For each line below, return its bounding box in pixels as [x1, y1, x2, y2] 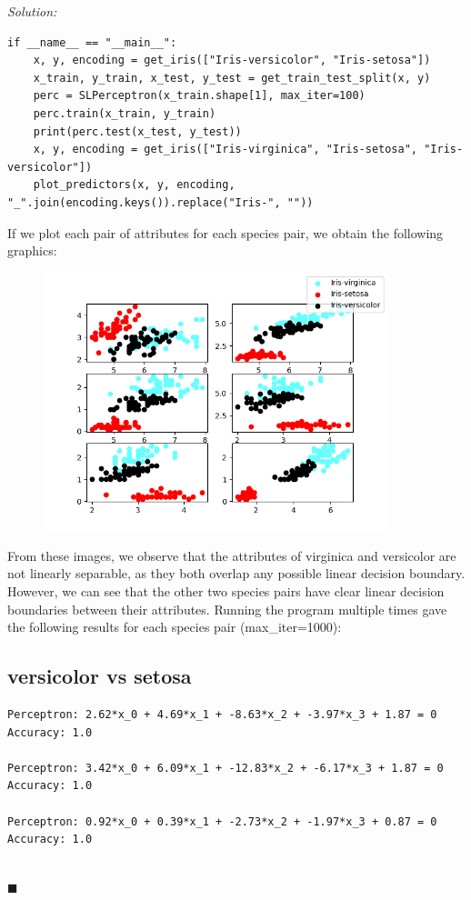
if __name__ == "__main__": [7, 35, 177, 49]
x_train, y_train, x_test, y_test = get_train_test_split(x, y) [33, 71, 431, 85]
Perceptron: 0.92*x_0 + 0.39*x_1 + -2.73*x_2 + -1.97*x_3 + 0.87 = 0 [7, 815, 437, 828]
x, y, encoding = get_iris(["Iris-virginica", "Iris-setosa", [33, 143, 418, 156]
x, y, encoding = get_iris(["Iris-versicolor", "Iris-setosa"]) [33, 54, 431, 67]
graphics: [7, 241, 57, 260]
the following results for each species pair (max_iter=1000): [7, 617, 342, 636]
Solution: [7, 2, 57, 20]
